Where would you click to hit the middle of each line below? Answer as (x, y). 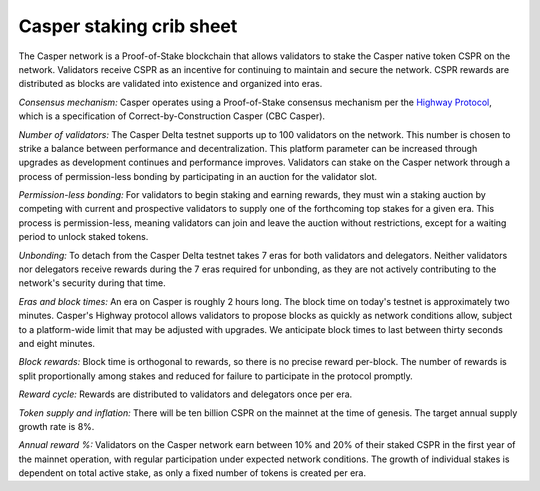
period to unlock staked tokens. (83, 237)
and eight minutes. (56, 343)
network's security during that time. (92, 283)
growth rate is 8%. (56, 426)
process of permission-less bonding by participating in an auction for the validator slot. (198, 176)
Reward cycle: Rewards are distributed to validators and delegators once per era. (185, 394)
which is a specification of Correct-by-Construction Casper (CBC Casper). (171, 116)
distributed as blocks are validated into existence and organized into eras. (170, 84)
